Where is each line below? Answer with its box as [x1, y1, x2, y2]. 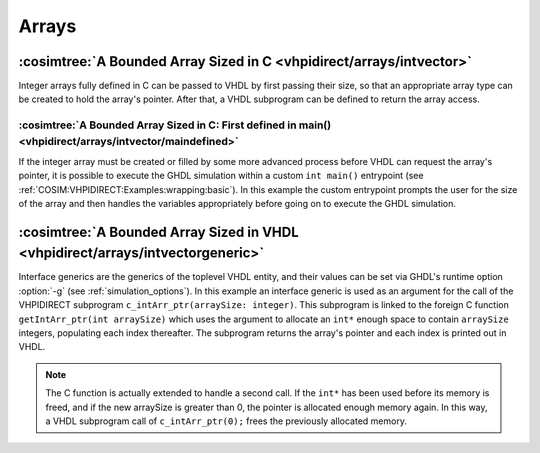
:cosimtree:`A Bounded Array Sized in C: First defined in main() [18, 118, 332, 132]
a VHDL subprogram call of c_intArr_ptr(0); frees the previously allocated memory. [45, 415, 407, 427]
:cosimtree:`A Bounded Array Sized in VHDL [18, 223, 299, 240]
